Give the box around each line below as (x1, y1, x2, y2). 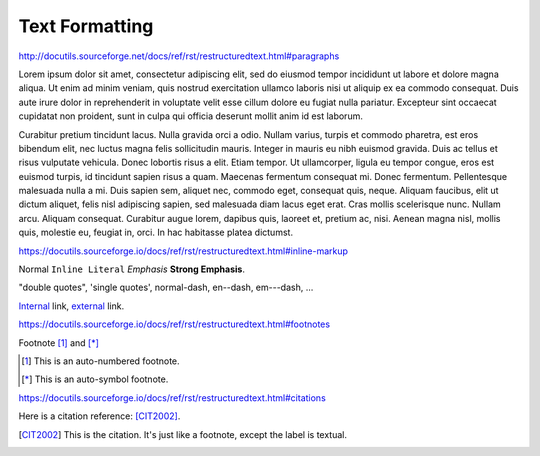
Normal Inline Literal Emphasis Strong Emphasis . (18, 263, 245, 275)
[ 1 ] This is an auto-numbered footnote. (21, 355, 180, 367)
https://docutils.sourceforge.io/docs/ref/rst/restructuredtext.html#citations (18, 391, 327, 404)
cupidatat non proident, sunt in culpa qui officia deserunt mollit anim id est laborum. (18, 110, 364, 122)
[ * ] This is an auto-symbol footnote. (21, 373, 169, 385)
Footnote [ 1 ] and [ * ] (18, 336, 100, 349)
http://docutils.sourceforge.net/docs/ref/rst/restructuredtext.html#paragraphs (18, 50, 340, 62)
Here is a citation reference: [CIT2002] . (18, 410, 181, 422)
